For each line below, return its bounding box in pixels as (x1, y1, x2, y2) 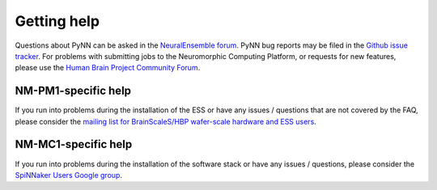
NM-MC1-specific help (15, 137, 133, 151)
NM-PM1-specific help (15, 84, 132, 98)
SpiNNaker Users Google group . (15, 170, 123, 179)
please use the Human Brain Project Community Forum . (15, 63, 201, 73)
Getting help (15, 12, 100, 30)
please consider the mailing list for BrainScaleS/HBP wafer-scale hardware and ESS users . (15, 116, 317, 126)
